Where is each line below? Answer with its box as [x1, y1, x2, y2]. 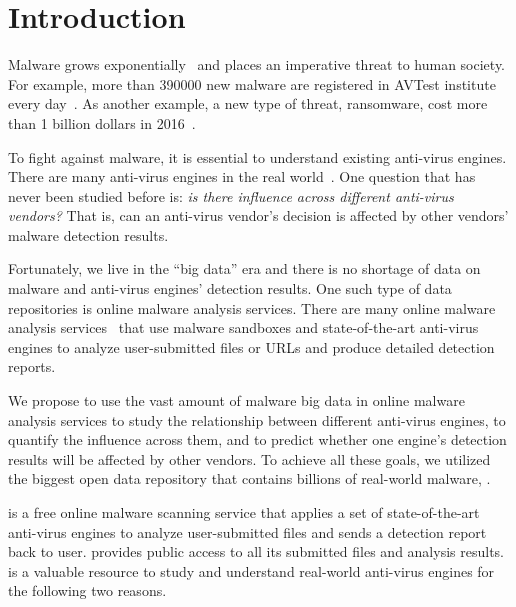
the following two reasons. [8, 580, 167, 601]
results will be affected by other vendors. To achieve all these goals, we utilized [8, 448, 491, 469]
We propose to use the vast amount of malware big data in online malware [8, 390, 465, 411]
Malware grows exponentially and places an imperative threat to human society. [8, 54, 506, 75]
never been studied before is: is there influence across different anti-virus [8, 185, 454, 206]
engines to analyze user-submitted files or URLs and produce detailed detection [8, 336, 495, 357]
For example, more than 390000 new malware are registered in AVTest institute [8, 73, 496, 94]
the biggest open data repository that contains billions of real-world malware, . [8, 468, 491, 489]
